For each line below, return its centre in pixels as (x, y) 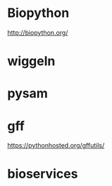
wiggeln (31, 61)
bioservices (43, 174)
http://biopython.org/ (38, 33)
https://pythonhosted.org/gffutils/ (56, 146)
